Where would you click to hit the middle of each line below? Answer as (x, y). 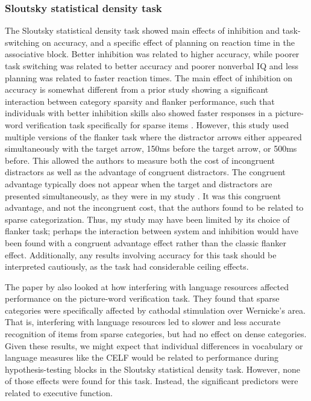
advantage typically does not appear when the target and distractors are (139, 183)
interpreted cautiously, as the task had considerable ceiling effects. (127, 266)
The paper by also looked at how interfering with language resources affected (147, 286)
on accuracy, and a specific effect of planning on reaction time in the (168, 42)
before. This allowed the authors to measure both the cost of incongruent (140, 160)
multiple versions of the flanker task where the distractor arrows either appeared (153, 136)
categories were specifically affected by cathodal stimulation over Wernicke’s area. (155, 310)
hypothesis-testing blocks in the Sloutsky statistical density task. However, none (152, 369)
